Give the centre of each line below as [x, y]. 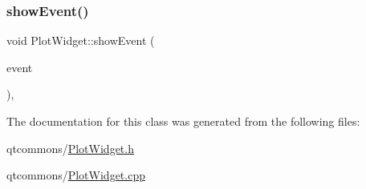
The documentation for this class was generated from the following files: [183, 121]
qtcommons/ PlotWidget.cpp [76, 175]
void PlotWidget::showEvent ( [81, 40]
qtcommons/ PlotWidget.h [70, 148]
